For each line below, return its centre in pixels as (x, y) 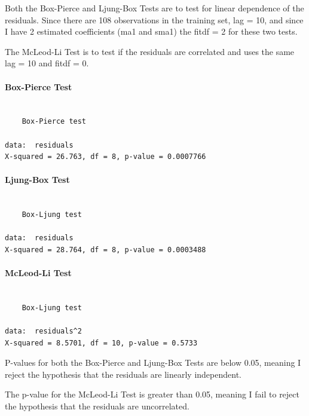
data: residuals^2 (43, 331)
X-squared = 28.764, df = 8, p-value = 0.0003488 (105, 250)
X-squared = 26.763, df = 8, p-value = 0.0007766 (105, 157)
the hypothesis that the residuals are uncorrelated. (97, 406)
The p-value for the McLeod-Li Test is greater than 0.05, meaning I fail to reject (152, 394)
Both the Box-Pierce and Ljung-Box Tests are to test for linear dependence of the (154, 8)
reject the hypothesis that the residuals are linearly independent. (123, 374)
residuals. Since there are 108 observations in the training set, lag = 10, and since (154, 19)
